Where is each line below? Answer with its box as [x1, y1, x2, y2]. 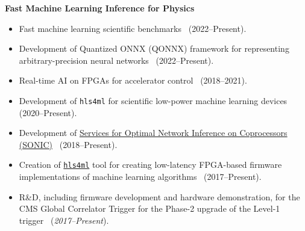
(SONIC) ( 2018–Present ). [19, 138, 118, 150]
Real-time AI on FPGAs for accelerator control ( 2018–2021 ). [19, 74, 247, 87]
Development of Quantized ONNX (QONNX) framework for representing [19, 42, 289, 55]
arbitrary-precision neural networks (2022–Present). [19, 54, 214, 66]
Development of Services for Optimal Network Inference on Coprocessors [19, 126, 288, 139]
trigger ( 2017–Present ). [19, 214, 109, 226]
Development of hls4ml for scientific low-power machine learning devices [19, 94, 288, 106]
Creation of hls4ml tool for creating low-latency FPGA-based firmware [19, 158, 282, 171]
